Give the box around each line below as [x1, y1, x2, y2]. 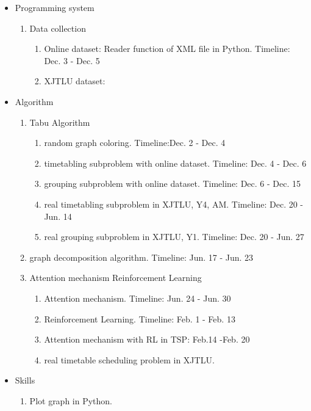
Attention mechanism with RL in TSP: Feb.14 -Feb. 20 [44, 333, 250, 346]
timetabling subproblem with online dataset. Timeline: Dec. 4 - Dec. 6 [44, 156, 307, 169]
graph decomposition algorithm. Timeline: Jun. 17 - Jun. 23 [29, 250, 254, 263]
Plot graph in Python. [29, 394, 113, 407]
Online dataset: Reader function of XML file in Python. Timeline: [44, 42, 290, 55]
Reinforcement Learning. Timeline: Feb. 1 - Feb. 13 [44, 312, 235, 325]
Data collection [29, 21, 86, 34]
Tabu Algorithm [29, 115, 90, 128]
